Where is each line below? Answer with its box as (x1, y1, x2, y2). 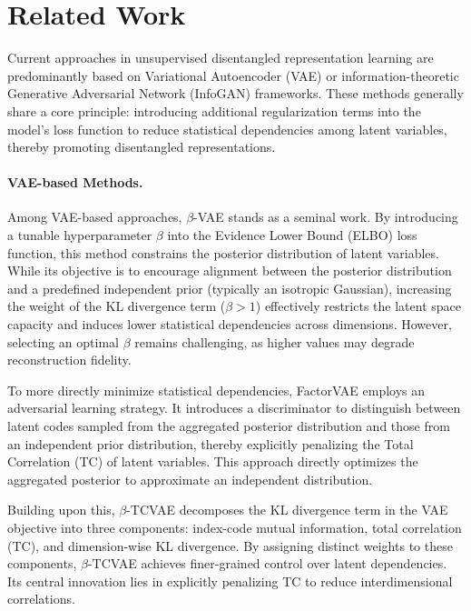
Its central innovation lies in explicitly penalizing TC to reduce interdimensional (7, 571, 453, 590)
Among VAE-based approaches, (7, 207, 182, 226)
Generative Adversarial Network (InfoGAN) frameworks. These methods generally (7, 84, 464, 103)
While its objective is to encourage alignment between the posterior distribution (7, 261, 452, 280)
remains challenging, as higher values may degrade (134, 332, 415, 351)
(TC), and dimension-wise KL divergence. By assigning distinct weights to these (7, 536, 453, 555)
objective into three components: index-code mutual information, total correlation (7, 517, 462, 536)
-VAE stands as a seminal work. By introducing (193, 207, 458, 226)
